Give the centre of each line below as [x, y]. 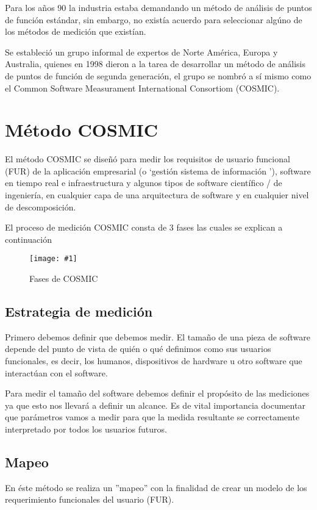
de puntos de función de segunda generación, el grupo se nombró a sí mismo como [158, 75]
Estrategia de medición [79, 311]
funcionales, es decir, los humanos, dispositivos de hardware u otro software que [154, 361]
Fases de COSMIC [64, 278]
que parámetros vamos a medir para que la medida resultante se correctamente [152, 417]
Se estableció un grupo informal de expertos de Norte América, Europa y [141, 52]
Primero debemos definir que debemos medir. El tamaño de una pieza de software [158, 336]
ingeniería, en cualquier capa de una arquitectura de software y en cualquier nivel [157, 195]
